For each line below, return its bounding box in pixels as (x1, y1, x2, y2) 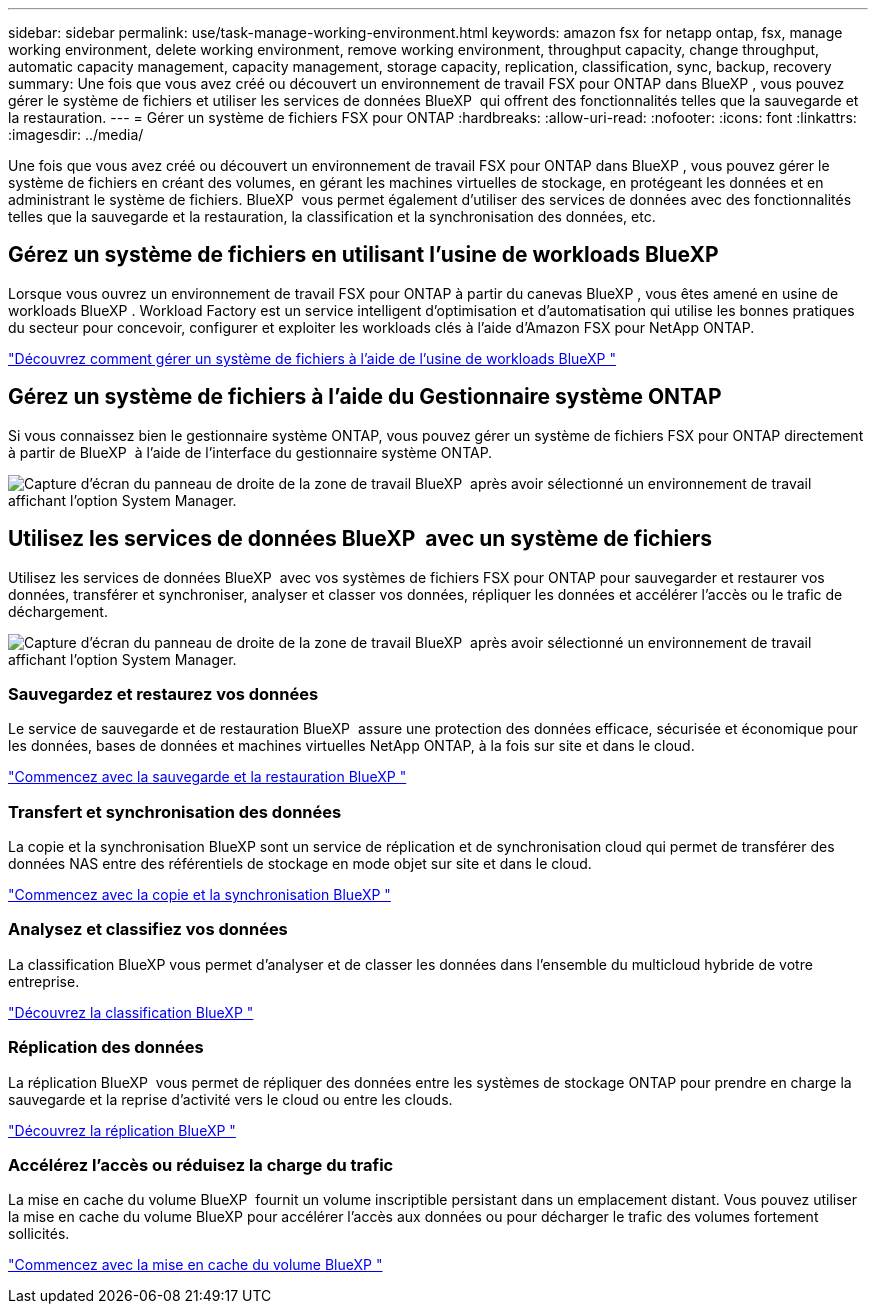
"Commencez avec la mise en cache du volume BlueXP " (8, 1256, 383, 1274)
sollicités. (8, 1225, 70, 1243)
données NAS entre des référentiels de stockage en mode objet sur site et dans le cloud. (8, 855, 592, 873)
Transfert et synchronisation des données (8, 801, 342, 822)
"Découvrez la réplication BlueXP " (8, 1121, 236, 1139)
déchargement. (8, 602, 108, 620)
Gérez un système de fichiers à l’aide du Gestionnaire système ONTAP (8, 384, 722, 410)
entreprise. (8, 972, 80, 990)
